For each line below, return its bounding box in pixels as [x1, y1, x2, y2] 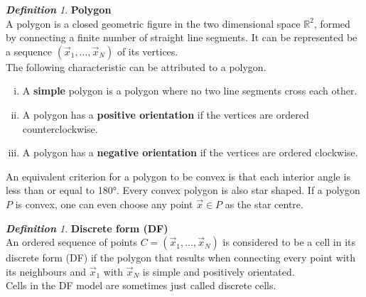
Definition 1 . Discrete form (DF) [6, 220, 168, 235]
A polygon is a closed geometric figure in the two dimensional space [6, 16, 301, 31]
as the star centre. [225, 196, 303, 211]
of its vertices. [117, 43, 178, 58]
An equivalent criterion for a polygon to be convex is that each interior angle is [6, 168, 350, 183]
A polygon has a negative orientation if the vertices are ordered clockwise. [22, 145, 358, 160]
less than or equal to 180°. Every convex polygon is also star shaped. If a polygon [6, 183, 360, 198]
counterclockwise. [22, 121, 98, 136]
